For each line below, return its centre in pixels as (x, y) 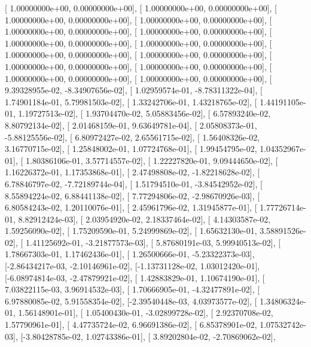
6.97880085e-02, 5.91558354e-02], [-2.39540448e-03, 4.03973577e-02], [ (131, 301)
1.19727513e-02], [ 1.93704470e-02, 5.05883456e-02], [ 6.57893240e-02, (144, 113)
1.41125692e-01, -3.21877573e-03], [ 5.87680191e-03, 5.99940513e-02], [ (153, 242)
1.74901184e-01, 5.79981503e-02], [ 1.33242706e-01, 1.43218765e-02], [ (131, 101)
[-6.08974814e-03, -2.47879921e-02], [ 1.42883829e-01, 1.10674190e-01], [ (135, 277)
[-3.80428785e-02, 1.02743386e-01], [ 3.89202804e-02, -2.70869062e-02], (148, 336)
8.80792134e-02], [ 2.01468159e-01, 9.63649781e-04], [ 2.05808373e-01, (131, 125)
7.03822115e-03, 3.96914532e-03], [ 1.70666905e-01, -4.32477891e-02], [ (132, 289)
